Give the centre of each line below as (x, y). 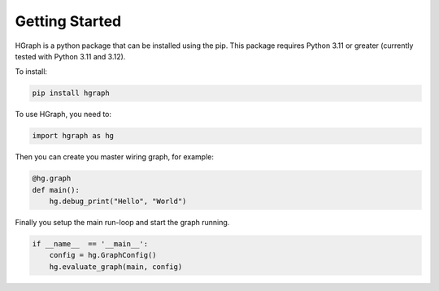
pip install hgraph (71, 93)
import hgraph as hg (73, 136)
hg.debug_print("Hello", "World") (118, 202)
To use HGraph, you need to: (63, 115)
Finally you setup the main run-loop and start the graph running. (122, 223)
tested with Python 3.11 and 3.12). (70, 56)
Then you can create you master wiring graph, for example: (115, 157)
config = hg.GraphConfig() (103, 255)
